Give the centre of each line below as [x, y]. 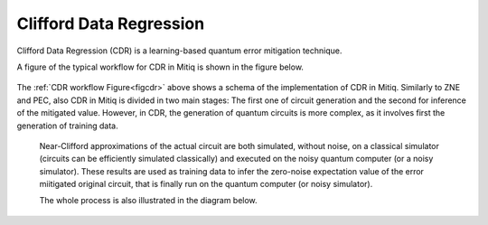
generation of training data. [67, 126]
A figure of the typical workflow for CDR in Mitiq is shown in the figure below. [160, 67]
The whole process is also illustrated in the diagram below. [148, 201]
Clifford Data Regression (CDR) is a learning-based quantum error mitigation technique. [179, 51]
